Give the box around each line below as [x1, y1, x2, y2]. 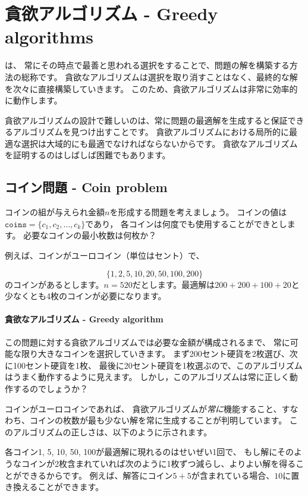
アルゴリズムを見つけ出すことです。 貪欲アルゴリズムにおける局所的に [12, 125, 289, 138]
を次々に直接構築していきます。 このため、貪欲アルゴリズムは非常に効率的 [5, 82, 298, 95]
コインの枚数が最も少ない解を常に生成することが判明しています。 [29, 414, 287, 426]
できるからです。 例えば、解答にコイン [21, 469, 173, 481]
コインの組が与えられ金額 [5, 206, 105, 218]
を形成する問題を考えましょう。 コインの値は [109, 206, 287, 218]
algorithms [5, 24, 93, 49]
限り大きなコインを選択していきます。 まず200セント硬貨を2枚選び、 [21, 347, 290, 360]
